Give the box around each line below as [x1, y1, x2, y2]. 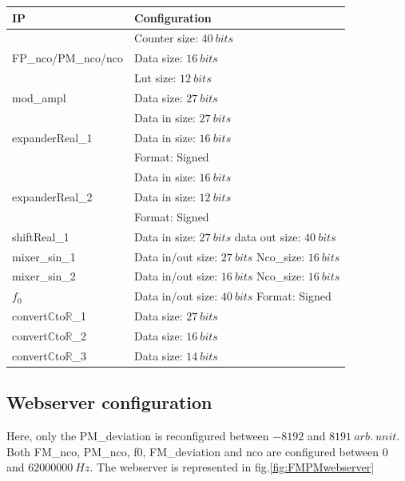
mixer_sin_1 [12, 248, 76, 264]
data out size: [234, 228, 301, 244]
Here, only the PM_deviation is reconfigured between [6, 427, 269, 444]
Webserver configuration [6, 390, 212, 415]
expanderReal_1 [12, 129, 93, 145]
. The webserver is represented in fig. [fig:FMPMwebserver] [89, 459, 375, 475]
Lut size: [134, 70, 177, 86]
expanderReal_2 [12, 189, 93, 205]
